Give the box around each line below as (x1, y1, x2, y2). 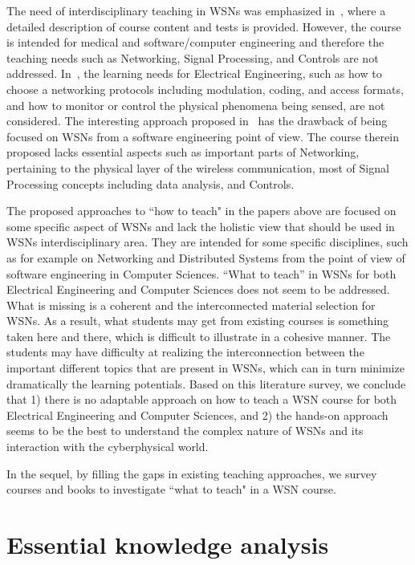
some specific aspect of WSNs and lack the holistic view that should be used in (6, 217, 395, 234)
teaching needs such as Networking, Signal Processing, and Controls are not (6, 49, 379, 66)
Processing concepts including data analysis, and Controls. (6, 175, 295, 192)
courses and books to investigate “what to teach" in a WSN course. (6, 481, 336, 498)
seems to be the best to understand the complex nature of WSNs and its (6, 422, 364, 439)
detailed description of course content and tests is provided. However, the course (6, 18, 401, 35)
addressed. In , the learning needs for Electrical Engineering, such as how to (6, 65, 382, 82)
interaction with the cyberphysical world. (6, 438, 209, 455)
